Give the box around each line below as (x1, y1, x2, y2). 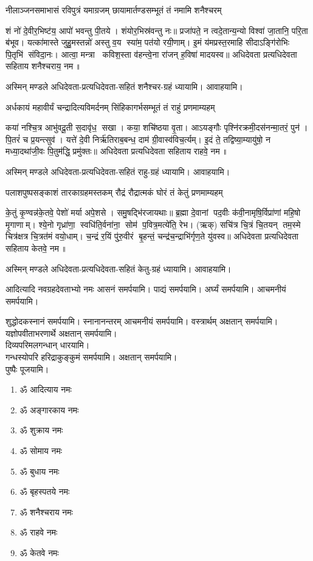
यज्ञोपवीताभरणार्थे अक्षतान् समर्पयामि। (5, 326, 117, 339)
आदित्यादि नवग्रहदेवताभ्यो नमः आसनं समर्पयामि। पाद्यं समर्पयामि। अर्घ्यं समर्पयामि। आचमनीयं (5, 283, 286, 295)
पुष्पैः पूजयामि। (5, 362, 49, 375)
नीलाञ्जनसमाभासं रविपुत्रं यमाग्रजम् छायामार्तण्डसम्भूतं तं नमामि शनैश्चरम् (5, 4, 222, 16)
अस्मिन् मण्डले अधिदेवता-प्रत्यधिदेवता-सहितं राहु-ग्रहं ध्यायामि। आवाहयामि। (5, 165, 230, 177)
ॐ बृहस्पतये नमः (19, 485, 70, 498)
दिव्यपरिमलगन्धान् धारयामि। (5, 339, 90, 351)
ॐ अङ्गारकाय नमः (19, 403, 79, 416)
